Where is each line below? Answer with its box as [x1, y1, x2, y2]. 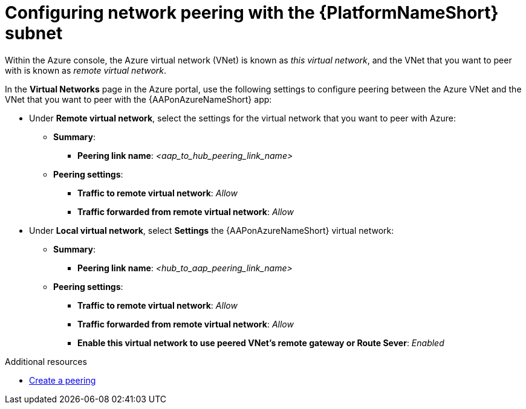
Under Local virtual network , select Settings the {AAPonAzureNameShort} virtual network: [29, 225, 394, 236]
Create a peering [29, 375, 96, 385]
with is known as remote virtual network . [5, 65, 167, 76]
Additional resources [5, 356, 87, 367]
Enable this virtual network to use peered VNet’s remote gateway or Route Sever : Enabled [77, 337, 444, 348]
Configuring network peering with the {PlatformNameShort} [5, 2, 499, 23]
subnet [5, 23, 63, 43]
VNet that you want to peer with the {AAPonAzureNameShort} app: [5, 94, 272, 105]
